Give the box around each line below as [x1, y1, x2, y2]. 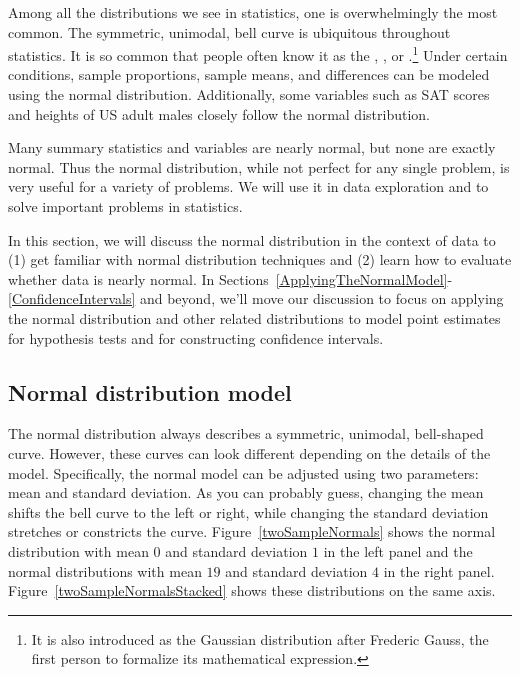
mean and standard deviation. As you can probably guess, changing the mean [8, 482, 484, 503]
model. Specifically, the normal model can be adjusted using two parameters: [8, 462, 479, 483]
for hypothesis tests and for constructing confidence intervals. [8, 327, 384, 348]
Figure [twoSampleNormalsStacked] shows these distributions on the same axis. [8, 580, 496, 601]
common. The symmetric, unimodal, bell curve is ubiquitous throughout [8, 21, 451, 42]
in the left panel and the [323, 540, 473, 561]
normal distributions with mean [8, 560, 202, 581]
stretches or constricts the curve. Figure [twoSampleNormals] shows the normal [8, 521, 496, 542]
